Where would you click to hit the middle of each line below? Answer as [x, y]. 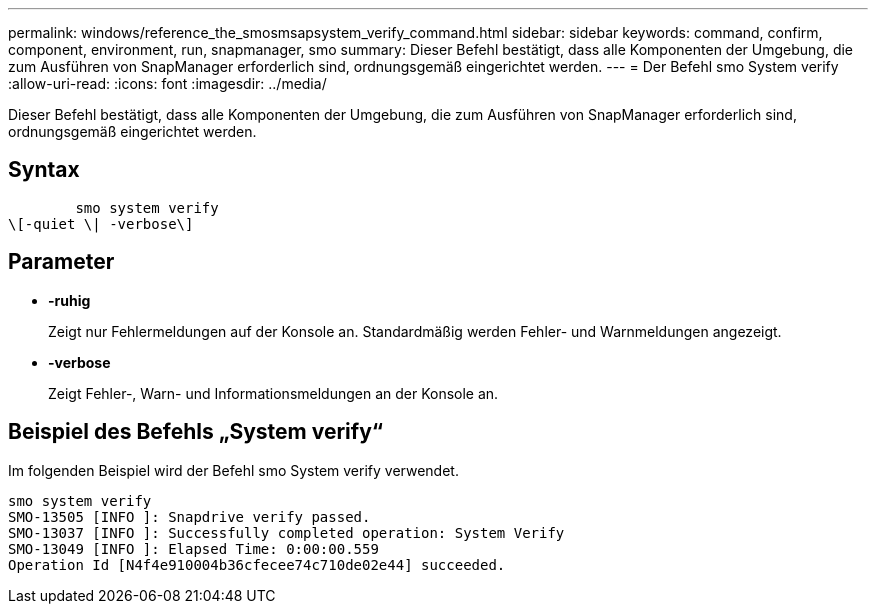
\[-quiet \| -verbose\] [101, 223]
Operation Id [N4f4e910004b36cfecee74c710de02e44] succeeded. [257, 564]
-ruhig [69, 300]
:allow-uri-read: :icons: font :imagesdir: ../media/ [167, 83]
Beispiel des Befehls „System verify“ [196, 432]
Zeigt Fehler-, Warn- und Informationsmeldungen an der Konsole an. [273, 393]
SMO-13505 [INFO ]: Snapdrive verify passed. [189, 516]
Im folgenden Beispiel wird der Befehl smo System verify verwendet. [233, 470]
